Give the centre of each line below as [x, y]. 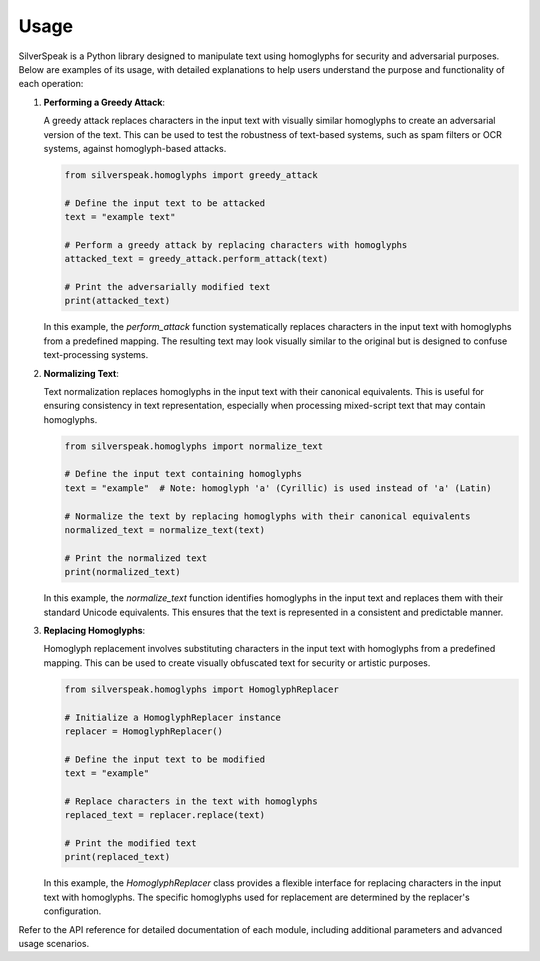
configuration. [72, 911]
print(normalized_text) [123, 572]
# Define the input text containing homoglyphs [183, 474]
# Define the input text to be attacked [164, 203]
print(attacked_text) [117, 301]
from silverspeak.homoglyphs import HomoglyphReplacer [201, 689]
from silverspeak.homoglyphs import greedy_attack [191, 174]
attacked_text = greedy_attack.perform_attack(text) [196, 259]
